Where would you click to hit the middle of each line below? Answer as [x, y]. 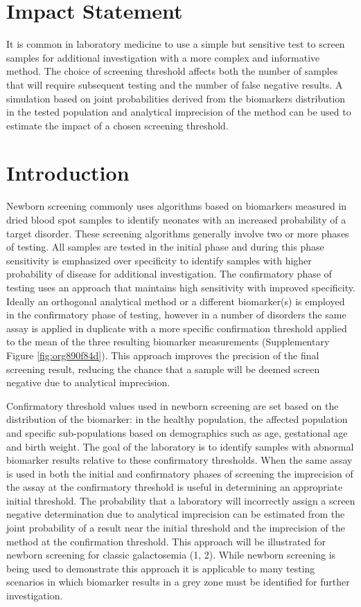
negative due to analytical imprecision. [88, 382]
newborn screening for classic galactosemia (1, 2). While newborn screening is [171, 555]
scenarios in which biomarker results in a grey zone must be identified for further [178, 582]
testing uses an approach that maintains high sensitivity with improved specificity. [181, 287]
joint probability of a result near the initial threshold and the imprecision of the [176, 528]
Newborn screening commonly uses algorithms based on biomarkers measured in [177, 206]
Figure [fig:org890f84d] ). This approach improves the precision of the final [163, 355]
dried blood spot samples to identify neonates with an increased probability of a [176, 219]
